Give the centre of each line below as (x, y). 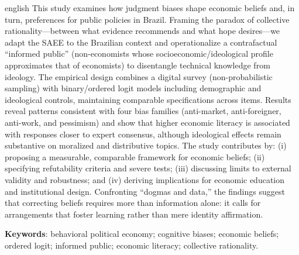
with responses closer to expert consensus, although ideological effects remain (143, 134)
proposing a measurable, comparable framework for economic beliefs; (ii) (135, 156)
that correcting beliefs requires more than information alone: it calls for (133, 203)
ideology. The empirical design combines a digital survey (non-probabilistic (139, 76)
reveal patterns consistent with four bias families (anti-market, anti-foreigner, (143, 111)
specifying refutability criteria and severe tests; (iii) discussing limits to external (148, 168)
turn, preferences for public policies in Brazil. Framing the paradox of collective (147, 19)
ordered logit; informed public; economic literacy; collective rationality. (132, 245)
